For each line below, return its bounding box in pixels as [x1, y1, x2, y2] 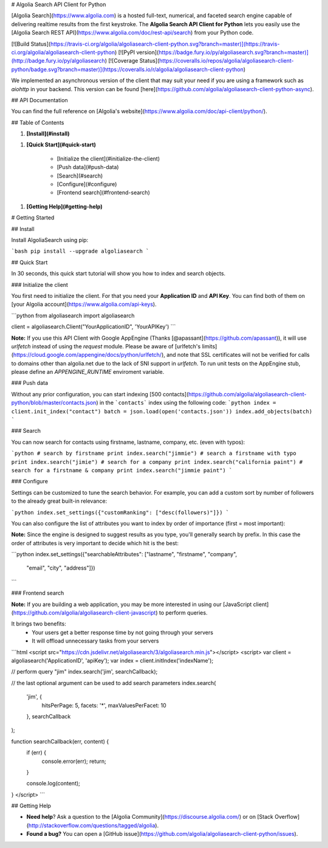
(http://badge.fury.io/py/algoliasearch [11, 57, 106, 64]
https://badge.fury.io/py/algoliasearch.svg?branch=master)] [158, 49, 309, 56]
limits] [202, 342, 217, 350]
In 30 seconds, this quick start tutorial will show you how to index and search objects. [11, 270, 226, 277]
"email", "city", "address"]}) [26, 564, 95, 571]
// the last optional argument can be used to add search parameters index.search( [11, 679, 216, 686]
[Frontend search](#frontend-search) [56, 189, 150, 196]
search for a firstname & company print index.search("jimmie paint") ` [11, 467, 233, 474]
